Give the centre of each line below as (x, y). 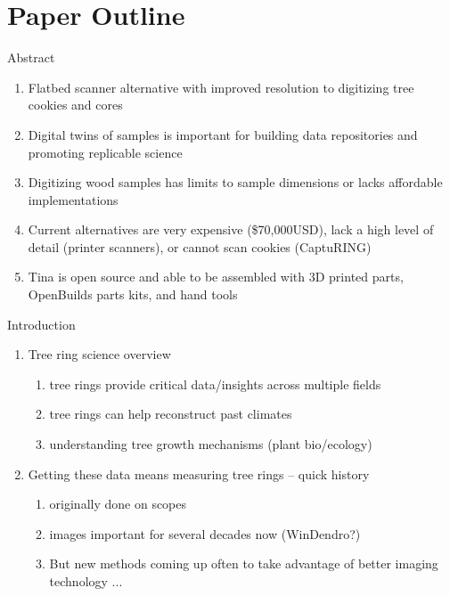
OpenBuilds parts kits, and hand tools (133, 294)
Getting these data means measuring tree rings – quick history (199, 474)
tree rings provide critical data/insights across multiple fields (215, 384)
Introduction (41, 324)
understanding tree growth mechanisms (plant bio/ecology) (211, 444)
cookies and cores (75, 105)
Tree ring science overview (99, 354)
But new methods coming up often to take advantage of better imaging (244, 563)
